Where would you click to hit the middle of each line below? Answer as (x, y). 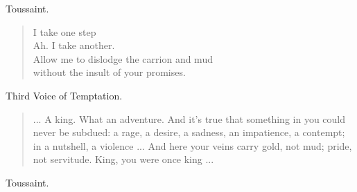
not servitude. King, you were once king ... (123, 159)
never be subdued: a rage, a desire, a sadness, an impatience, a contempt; (189, 132)
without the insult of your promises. (109, 72)
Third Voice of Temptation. (64, 95)
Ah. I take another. (74, 45)
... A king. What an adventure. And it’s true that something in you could (189, 118)
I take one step (64, 31)
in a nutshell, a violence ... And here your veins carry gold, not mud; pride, (192, 145)
